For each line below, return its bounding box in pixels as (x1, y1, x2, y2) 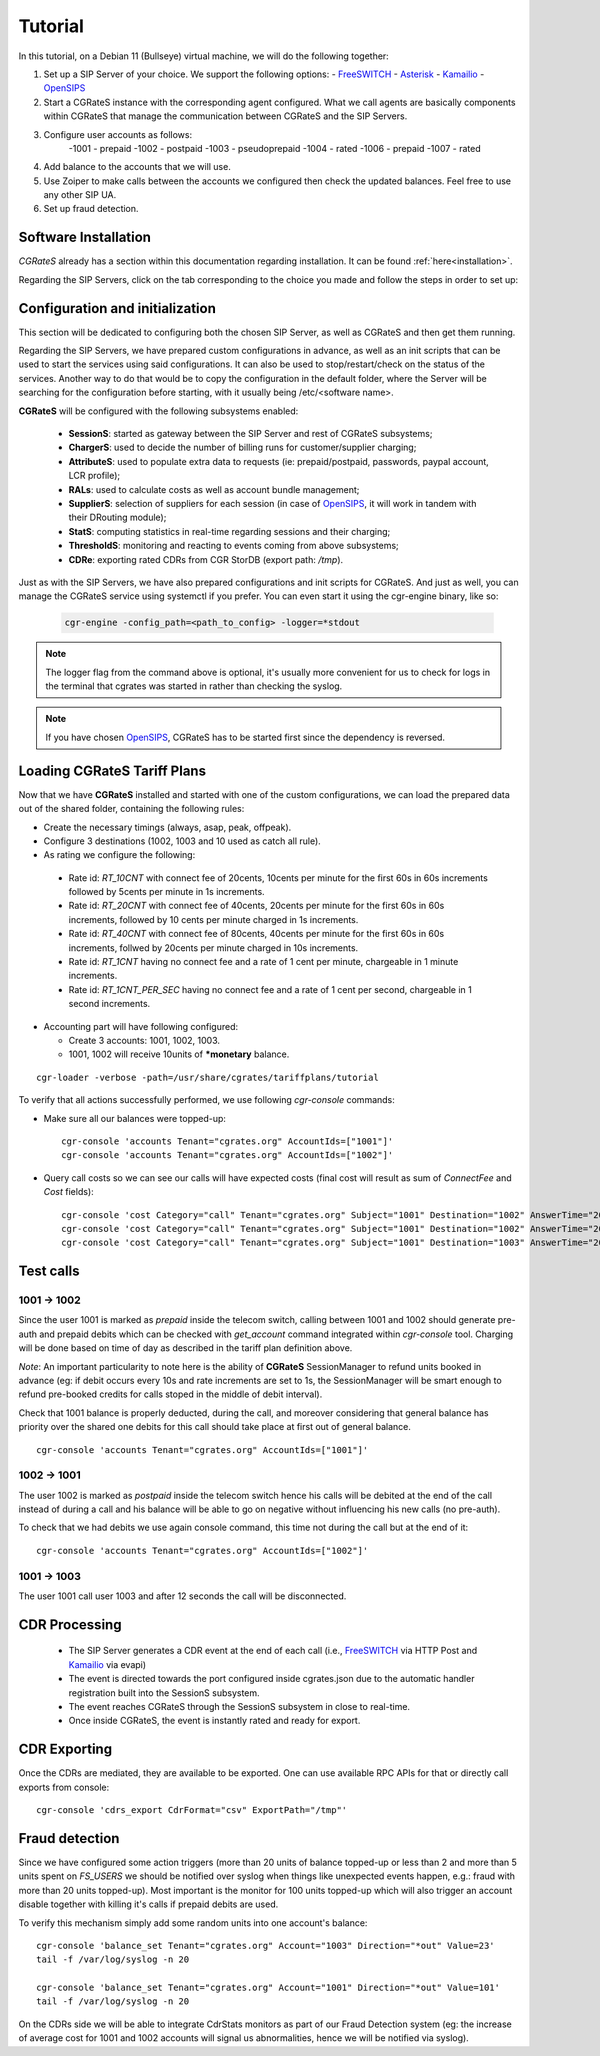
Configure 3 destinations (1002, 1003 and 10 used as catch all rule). (43, 835, 322, 847)
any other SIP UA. (43, 189, 117, 201)
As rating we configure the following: (43, 849, 196, 861)
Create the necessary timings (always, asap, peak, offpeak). (43, 821, 292, 833)
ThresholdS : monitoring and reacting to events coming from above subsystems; (68, 540, 399, 552)
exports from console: (18, 1781, 110, 1793)
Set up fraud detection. (43, 203, 139, 215)
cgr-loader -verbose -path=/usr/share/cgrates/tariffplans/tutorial (36, 1071, 379, 1083)
